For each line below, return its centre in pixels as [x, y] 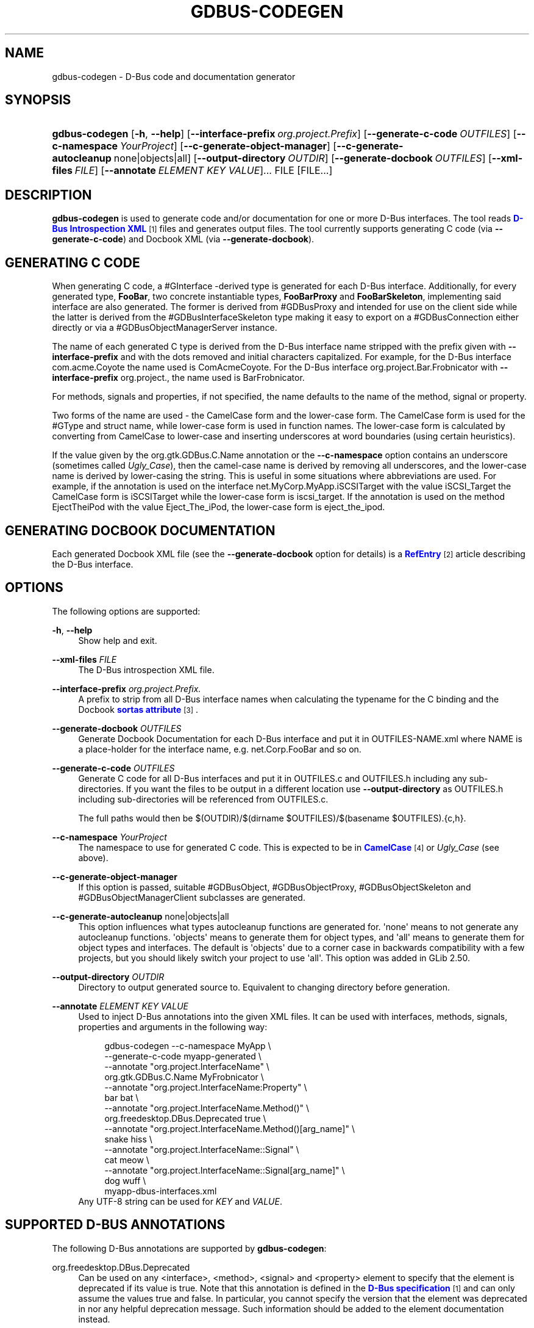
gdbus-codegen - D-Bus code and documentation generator [174, 76]
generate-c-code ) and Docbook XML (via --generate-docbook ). [183, 239]
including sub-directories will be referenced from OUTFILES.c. [203, 799]
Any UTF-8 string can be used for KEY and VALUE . [180, 1201]
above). [93, 857]
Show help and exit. [118, 640]
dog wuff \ [125, 1180]
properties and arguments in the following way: [173, 1027]
